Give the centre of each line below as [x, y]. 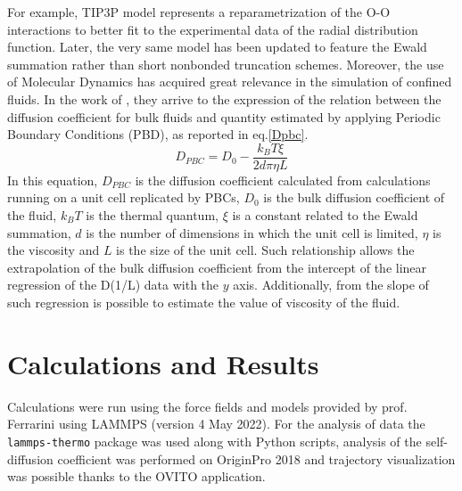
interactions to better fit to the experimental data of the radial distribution [213, 29]
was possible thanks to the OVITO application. [136, 476]
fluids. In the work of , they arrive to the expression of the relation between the [224, 98]
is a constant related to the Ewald [325, 215]
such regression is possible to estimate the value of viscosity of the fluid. [204, 302]
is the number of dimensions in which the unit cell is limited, [252, 232]
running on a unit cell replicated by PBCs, [124, 197]
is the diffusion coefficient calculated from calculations [283, 180]
